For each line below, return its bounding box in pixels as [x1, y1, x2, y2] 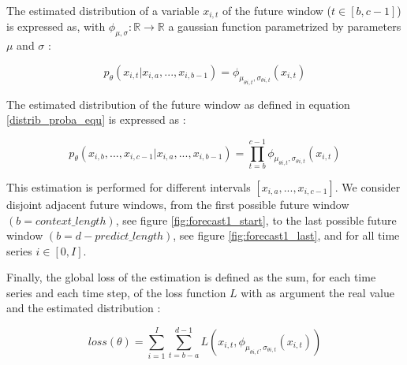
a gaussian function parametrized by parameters [168, 18, 401, 35]
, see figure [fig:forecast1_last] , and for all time [173, 227, 400, 244]
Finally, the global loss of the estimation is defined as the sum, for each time [6, 269, 376, 285]
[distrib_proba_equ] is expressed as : [6, 111, 186, 128]
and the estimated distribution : [6, 300, 161, 316]
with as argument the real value [241, 284, 394, 300]
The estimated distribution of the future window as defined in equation [6, 95, 350, 112]
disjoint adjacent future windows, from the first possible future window [6, 196, 349, 212]
